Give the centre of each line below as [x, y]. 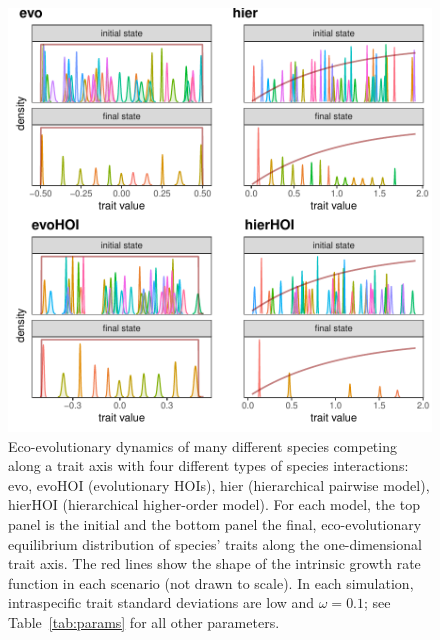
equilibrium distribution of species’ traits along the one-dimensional [215, 543]
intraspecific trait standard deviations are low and [161, 602]
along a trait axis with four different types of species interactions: [208, 465]
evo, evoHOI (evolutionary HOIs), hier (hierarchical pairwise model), [219, 484]
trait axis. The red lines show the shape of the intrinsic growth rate [214, 563]
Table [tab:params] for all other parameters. [144, 621]
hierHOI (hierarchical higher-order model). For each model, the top [214, 504]
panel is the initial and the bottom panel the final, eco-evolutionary [215, 523]
